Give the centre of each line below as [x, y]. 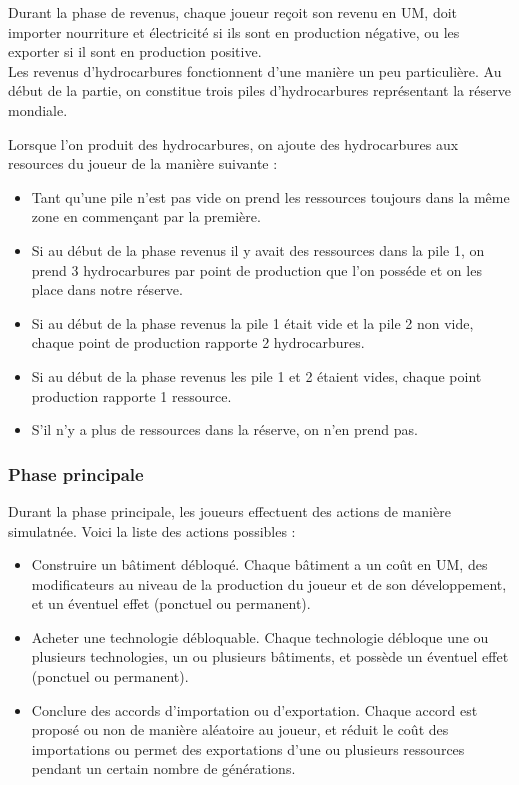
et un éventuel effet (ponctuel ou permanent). [171, 603]
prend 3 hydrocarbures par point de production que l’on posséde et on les [256, 269]
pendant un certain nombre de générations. [163, 768]
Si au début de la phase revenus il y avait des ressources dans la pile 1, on [258, 249]
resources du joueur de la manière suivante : [143, 163]
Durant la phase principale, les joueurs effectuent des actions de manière [229, 510]
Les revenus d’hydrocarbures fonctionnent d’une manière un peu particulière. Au [255, 70]
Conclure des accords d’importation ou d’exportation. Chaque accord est [254, 709]
